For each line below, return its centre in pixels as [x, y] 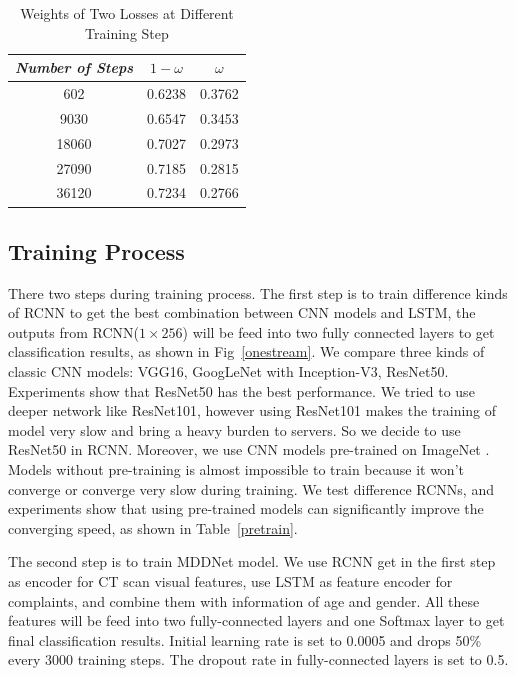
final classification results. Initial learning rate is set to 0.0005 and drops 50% [245, 639]
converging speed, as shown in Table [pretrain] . [153, 527]
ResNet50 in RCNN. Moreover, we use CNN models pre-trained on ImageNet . [249, 449]
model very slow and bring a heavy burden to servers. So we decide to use [234, 429]
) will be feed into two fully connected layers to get [338, 331]
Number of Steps [74, 67]
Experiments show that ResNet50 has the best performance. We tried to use [241, 390]
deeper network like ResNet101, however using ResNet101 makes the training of [252, 410]
